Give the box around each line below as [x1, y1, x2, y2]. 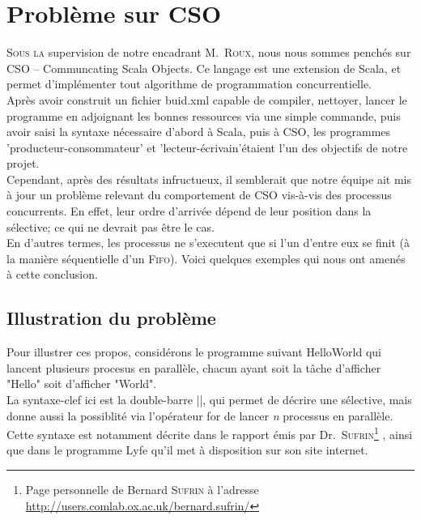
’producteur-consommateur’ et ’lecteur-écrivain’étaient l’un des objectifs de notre [6, 139, 408, 156]
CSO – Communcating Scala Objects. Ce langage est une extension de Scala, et [6, 59, 402, 76]
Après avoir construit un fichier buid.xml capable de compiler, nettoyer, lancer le [6, 91, 407, 108]
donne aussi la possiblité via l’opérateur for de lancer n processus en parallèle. [6, 407, 393, 424]
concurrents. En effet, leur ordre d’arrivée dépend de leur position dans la [6, 202, 372, 220]
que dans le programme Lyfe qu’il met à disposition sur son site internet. [6, 441, 368, 458]
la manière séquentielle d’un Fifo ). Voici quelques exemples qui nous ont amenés [6, 249, 406, 266]
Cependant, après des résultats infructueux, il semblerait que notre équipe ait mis [6, 170, 411, 187]
